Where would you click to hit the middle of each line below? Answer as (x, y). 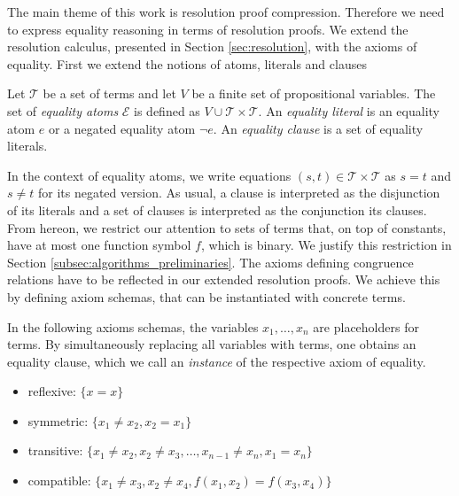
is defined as (167, 110)
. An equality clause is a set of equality (318, 128)
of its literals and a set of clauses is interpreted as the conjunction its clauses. (217, 209)
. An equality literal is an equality (349, 110)
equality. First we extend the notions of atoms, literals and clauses (187, 63)
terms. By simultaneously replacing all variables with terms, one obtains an (212, 344)
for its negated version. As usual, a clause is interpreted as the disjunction (239, 193)
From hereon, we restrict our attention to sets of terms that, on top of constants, (227, 227)
